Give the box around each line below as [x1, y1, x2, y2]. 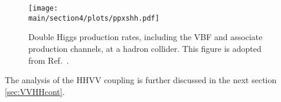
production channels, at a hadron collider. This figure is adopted [28, 42, 262, 54]
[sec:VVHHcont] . [5, 85, 65, 97]
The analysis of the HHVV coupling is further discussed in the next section [5, 74, 277, 86]
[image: [28, 4, 58, 12]
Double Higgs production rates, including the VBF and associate [28, 31, 263, 43]
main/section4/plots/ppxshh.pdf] [28, 14, 159, 22]
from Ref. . [28, 54, 69, 66]
